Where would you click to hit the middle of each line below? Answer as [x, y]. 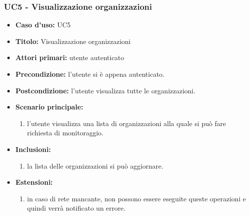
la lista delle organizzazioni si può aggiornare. [95, 165]
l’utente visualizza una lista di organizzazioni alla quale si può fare [126, 123]
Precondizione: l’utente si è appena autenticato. [90, 74]
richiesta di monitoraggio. [65, 133]
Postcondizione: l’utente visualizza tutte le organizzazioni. [105, 90]
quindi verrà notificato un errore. [76, 208]
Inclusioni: [33, 149]
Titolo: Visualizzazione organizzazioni [73, 41]
